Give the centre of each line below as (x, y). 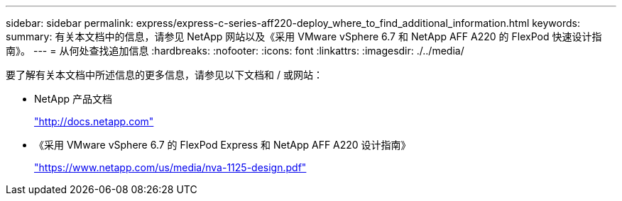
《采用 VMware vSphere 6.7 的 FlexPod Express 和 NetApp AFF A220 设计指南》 (223, 145)
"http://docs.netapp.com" (94, 121)
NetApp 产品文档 (73, 99)
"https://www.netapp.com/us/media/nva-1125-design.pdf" (170, 167)
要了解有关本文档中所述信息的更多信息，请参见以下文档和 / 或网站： (164, 75)
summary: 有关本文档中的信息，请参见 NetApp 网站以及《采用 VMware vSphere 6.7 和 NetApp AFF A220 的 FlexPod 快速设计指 (304, 36)
